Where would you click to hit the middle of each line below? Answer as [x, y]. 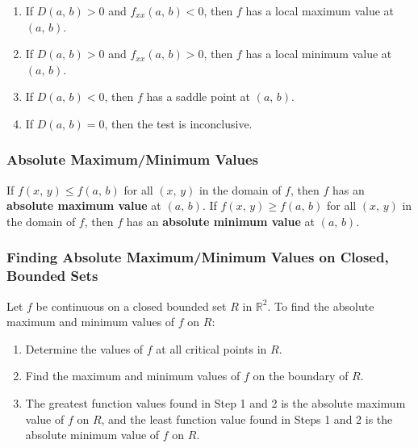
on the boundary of [301, 376]
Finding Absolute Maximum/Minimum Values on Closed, [198, 257]
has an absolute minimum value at [221, 221]
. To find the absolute [321, 306]
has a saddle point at [198, 96]
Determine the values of [84, 348]
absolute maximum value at [84, 205]
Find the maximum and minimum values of [133, 376]
